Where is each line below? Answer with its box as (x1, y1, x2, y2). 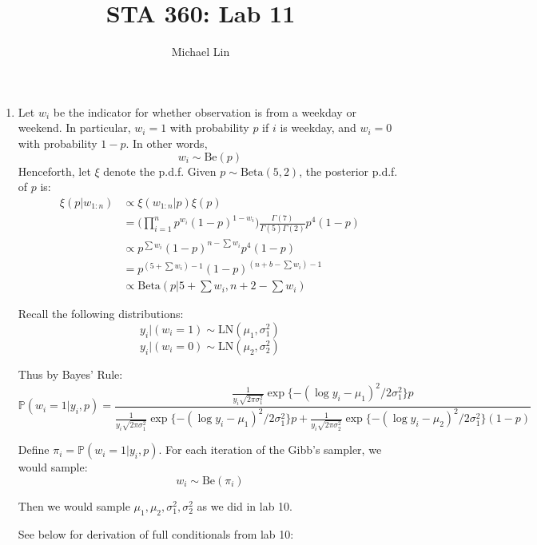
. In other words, (125, 134, 208, 151)
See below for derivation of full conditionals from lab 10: (18, 525, 294, 542)
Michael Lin (171, 43, 230, 60)
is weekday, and (280, 119, 356, 136)
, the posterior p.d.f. (299, 162, 398, 179)
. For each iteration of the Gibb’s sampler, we (158, 441, 382, 458)
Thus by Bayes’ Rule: (18, 366, 123, 382)
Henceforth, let (18, 162, 91, 179)
